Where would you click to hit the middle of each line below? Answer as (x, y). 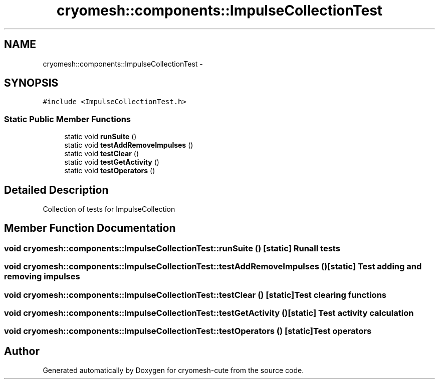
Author (22, 351)
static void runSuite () (100, 137)
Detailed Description (56, 190)
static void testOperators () (110, 171)
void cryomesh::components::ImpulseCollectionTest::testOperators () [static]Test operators (188, 331)
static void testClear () (102, 154)
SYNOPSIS (31, 83)
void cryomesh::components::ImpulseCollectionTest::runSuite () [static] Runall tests (172, 248)
